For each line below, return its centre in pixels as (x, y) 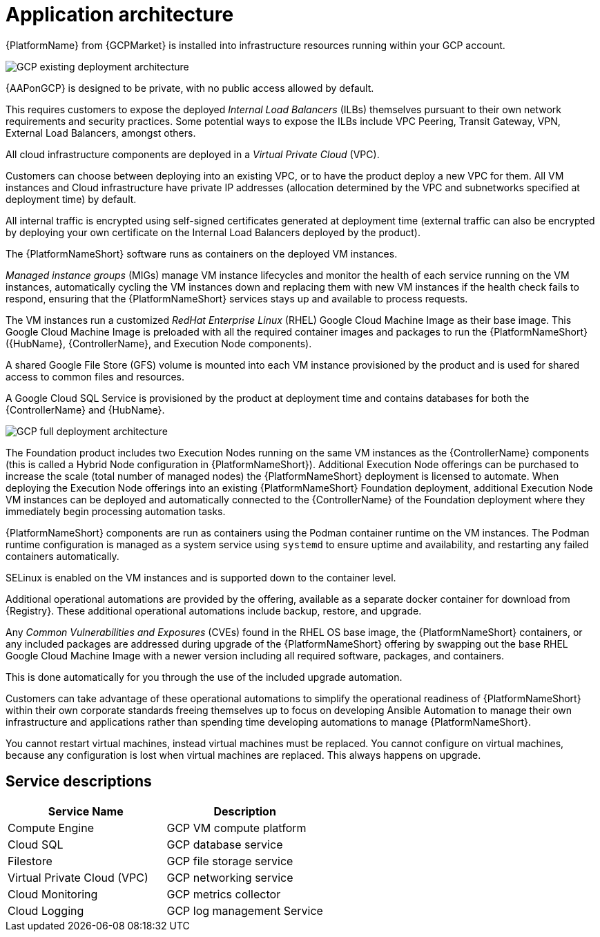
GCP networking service (230, 877)
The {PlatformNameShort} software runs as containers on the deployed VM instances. (202, 253)
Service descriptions (79, 782)
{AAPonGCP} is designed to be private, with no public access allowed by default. (190, 88)
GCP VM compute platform (236, 828)
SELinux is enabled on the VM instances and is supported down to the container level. (201, 577)
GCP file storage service (230, 861)
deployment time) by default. (71, 199)
